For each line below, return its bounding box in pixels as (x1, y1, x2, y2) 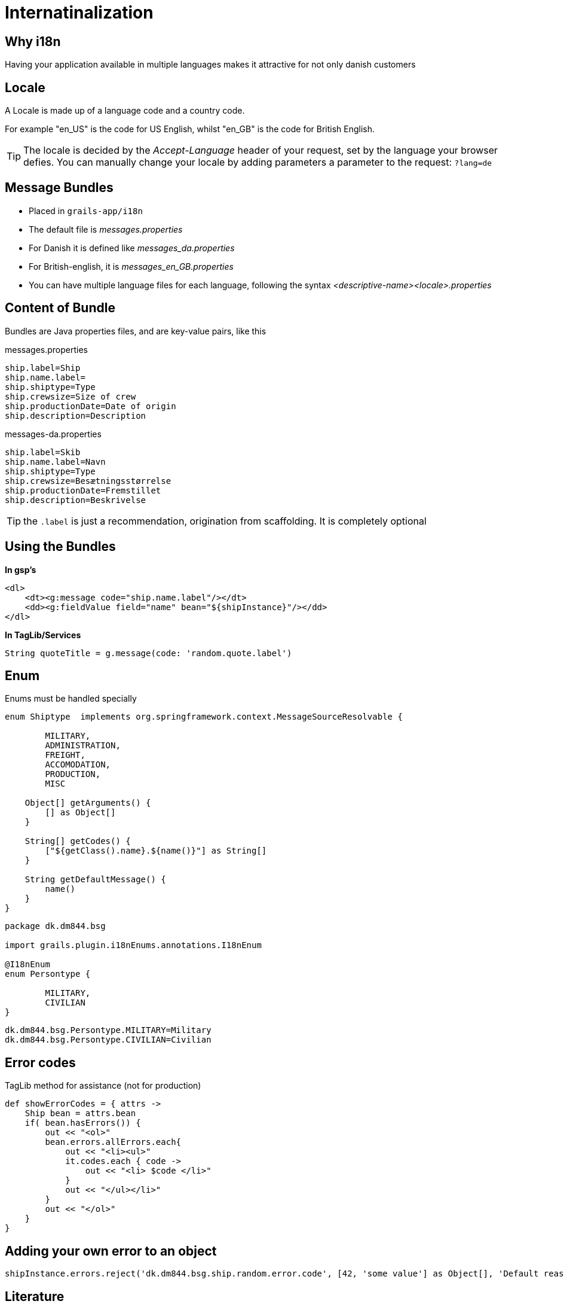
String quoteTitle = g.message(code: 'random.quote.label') (5, 648, 292, 658)
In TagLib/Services (5, 629, 81, 640)
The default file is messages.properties (29, 224, 183, 234)
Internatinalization (5, 2, 154, 23)
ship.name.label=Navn (5, 456, 106, 467)
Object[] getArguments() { (24, 798, 151, 808)
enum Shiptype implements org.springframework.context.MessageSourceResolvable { (5, 712, 403, 722)
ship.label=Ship (5, 362, 81, 373)
